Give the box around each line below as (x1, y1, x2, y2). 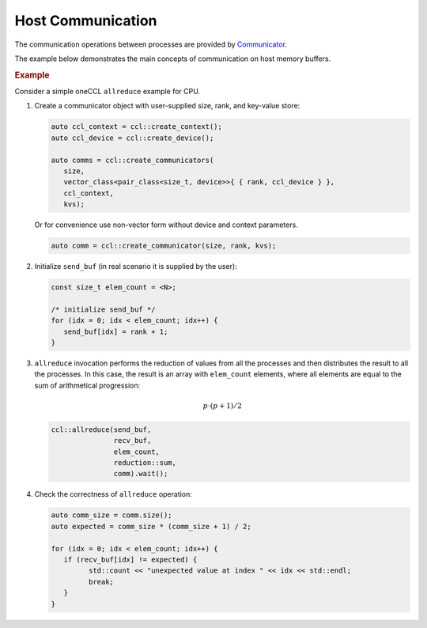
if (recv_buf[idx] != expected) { (63, 555, 198, 565)
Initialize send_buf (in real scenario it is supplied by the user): (34, 262, 237, 271)
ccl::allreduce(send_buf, (51, 425, 152, 434)
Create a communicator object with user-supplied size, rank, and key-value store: (34, 101, 300, 111)
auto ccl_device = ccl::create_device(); (51, 133, 214, 142)
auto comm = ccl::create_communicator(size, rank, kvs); (51, 241, 277, 251)
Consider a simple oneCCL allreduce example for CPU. (14, 86, 201, 96)
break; (88, 577, 115, 586)
